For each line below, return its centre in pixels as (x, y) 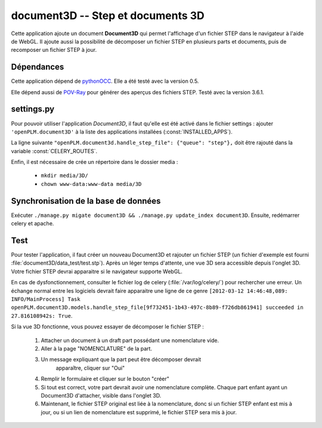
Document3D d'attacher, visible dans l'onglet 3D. (101, 395)
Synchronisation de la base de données (86, 201)
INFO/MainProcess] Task (46, 299)
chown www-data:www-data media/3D (91, 184)
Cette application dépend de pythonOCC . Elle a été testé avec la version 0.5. (105, 81)
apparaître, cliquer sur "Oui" (90, 368)
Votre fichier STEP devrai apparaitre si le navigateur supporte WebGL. (97, 271)
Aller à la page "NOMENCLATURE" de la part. (96, 348)
